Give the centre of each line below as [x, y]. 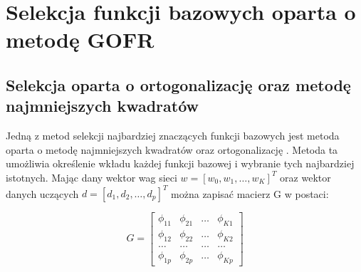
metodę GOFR [80, 40]
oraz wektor [305, 177]
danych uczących [42, 193]
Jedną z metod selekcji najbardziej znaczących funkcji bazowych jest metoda [173, 136]
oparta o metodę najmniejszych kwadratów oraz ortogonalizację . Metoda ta [172, 149]
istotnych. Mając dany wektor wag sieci [91, 177]
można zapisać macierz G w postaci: [250, 193]
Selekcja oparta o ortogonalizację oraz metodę [178, 84]
